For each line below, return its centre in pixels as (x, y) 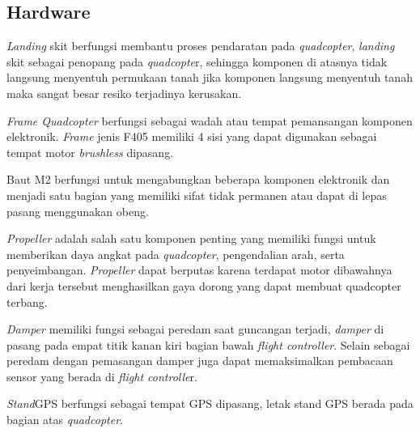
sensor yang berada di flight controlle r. (102, 376)
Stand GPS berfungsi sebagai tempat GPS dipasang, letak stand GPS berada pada (210, 403)
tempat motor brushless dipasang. (90, 152)
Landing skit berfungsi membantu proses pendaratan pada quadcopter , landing (201, 46)
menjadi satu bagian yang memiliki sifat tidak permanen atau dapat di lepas (197, 195)
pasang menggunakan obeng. (78, 211)
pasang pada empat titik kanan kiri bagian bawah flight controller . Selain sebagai (208, 344)
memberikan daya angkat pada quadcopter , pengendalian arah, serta (176, 254)
